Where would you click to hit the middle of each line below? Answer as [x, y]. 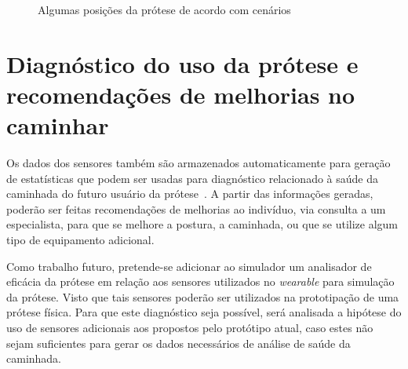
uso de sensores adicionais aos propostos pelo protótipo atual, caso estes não [190, 328]
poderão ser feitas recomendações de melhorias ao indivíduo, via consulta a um [196, 208]
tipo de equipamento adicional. [80, 240]
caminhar [58, 125]
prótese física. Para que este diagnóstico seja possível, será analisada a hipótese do [204, 312]
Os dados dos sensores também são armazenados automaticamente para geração [199, 163]
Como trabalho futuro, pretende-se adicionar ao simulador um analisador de [189, 266]
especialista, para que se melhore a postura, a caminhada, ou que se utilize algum [202, 224]
